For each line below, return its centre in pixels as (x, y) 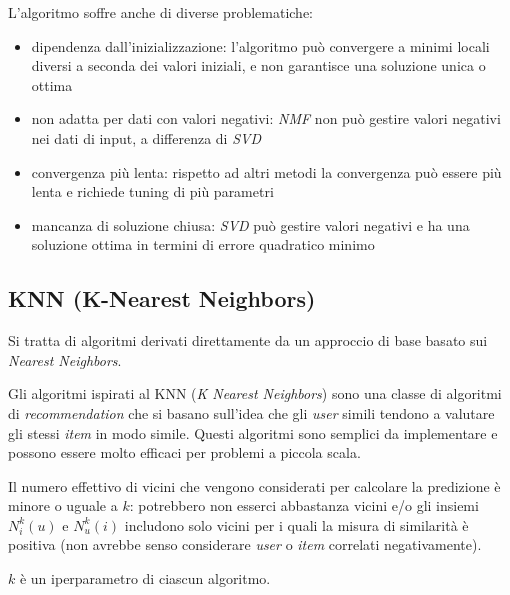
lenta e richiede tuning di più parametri (152, 191)
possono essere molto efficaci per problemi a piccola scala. (184, 452)
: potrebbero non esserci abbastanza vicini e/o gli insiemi (304, 505)
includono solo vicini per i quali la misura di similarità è (296, 524)
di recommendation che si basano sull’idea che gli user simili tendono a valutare (251, 412)
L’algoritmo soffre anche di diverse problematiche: (160, 12)
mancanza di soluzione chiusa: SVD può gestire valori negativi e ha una (250, 224)
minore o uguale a (63, 505)
